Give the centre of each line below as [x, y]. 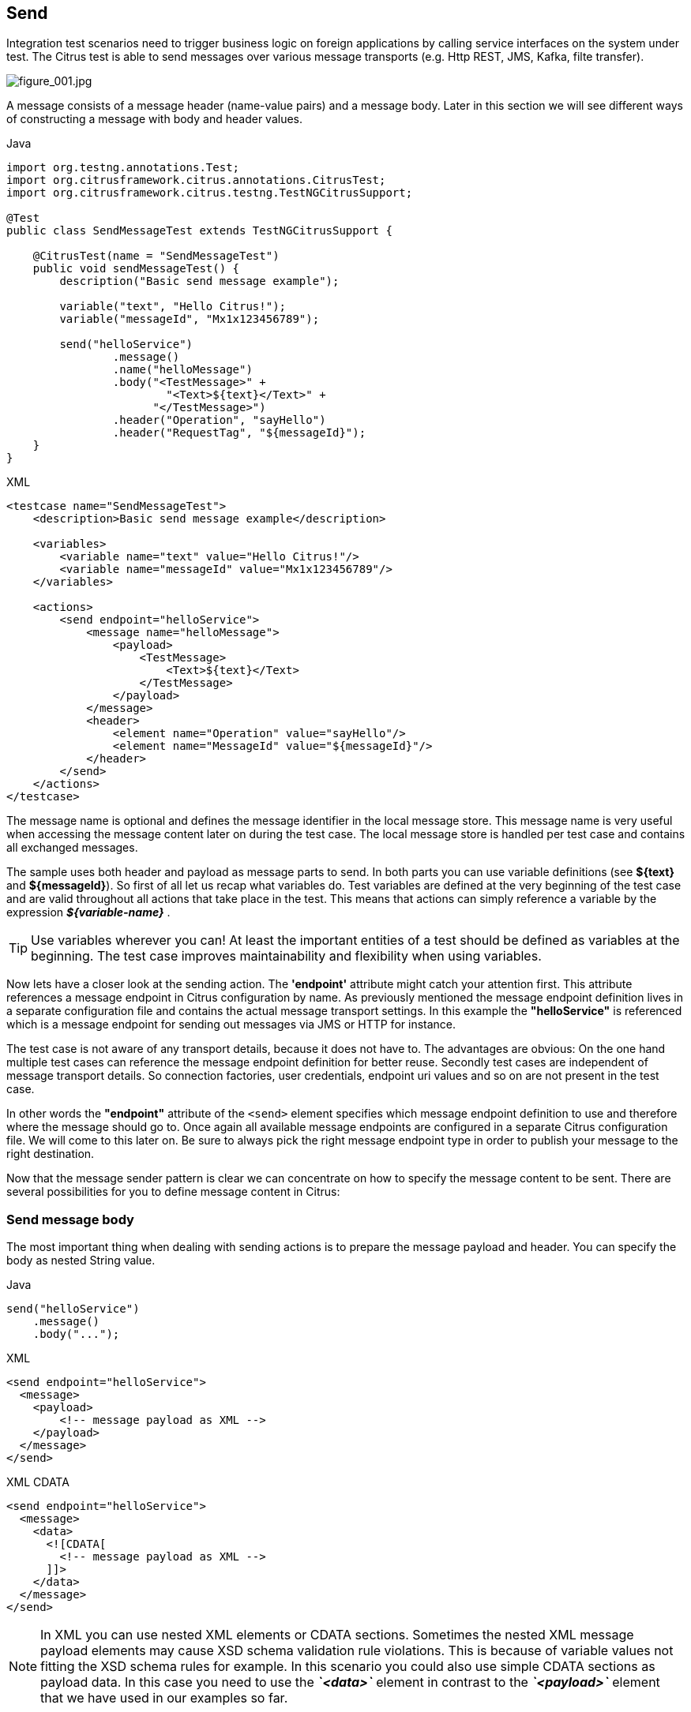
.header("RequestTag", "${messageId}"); [239, 433]
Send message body [70, 1219]
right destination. [51, 1154]
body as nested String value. [81, 1261]
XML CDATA [38, 1482]
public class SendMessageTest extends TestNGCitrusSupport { [199, 231]
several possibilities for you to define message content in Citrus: [173, 1192]
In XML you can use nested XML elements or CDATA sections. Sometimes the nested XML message [337, 1635]
